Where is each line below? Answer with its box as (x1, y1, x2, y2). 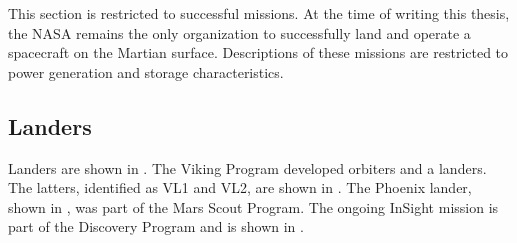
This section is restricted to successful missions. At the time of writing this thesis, (8, 3, 510, 23)
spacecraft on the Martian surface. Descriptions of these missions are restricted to (8, 42, 509, 63)
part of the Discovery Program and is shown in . (8, 216, 304, 237)
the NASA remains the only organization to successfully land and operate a (8, 22, 471, 43)
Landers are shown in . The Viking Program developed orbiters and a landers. (8, 157, 487, 178)
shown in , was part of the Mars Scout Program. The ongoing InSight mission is (8, 196, 499, 217)
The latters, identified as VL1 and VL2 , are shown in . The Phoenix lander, (8, 177, 472, 198)
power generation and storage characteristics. (8, 61, 284, 82)
